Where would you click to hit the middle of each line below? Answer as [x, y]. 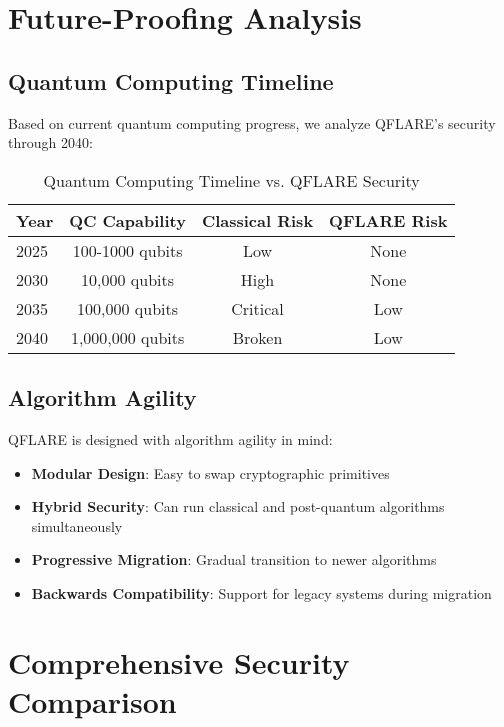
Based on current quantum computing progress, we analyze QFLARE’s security [252, 122]
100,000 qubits [128, 308]
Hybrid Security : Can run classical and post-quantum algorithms [238, 506]
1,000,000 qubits [127, 337]
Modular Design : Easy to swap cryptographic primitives [210, 472]
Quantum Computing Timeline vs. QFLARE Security [231, 180]
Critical [257, 308]
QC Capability [127, 220]
